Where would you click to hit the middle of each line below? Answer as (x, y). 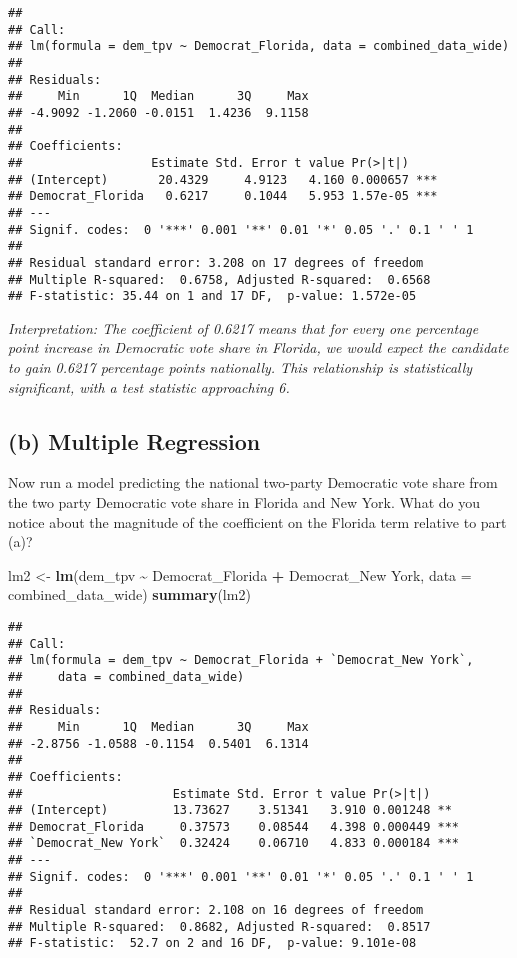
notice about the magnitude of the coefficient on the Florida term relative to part (257, 521)
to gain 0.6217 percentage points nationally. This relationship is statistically (240, 367)
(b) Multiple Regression (134, 440)
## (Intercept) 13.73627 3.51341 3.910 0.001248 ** (230, 810)
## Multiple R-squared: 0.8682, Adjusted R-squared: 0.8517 (219, 926)
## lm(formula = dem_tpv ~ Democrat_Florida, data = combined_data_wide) (259, 46)
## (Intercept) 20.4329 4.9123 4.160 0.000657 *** (223, 179)
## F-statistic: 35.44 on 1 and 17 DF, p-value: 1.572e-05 (212, 296)
